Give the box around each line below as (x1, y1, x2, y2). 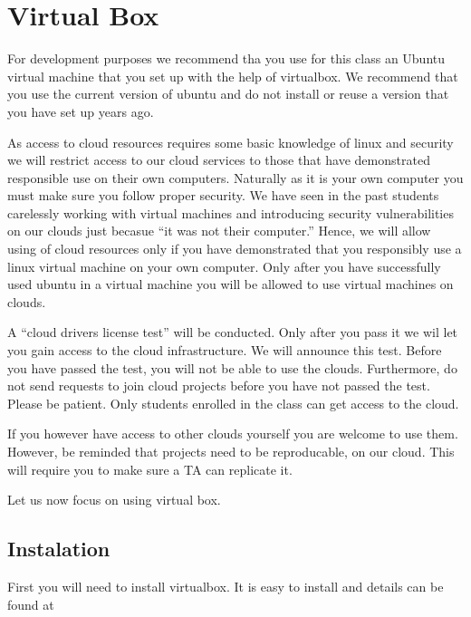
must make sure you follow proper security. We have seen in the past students (7, 186, 439, 205)
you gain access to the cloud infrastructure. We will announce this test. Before (7, 341, 442, 360)
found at (7, 594, 54, 613)
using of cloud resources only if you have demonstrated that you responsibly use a (7, 239, 462, 258)
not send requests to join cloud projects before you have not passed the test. (7, 376, 430, 395)
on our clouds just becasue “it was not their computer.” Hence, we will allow (7, 221, 431, 240)
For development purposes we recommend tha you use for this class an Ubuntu (7, 49, 446, 68)
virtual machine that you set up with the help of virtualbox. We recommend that (7, 66, 458, 85)
